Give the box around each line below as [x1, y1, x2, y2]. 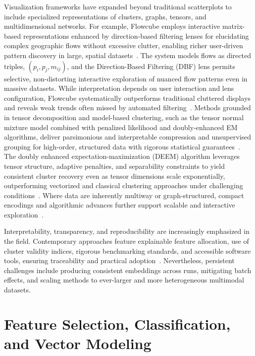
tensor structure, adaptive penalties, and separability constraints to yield [4, 160, 225, 171]
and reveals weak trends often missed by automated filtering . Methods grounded [4, 102, 251, 113]
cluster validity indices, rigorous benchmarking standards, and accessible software [4, 245, 251, 256]
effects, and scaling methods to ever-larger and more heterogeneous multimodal [4, 275, 245, 285]
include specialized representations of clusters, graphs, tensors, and [4, 11, 206, 21]
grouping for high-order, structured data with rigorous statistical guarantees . [4, 141, 240, 151]
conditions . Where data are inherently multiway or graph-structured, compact [4, 190, 244, 200]
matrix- [222, 21, 245, 31]
